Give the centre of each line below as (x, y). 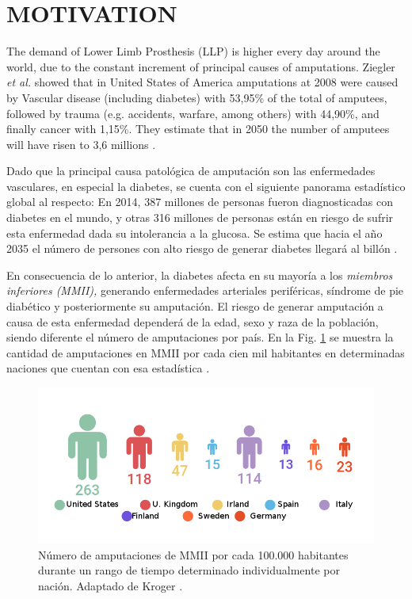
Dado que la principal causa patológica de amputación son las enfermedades (191, 171)
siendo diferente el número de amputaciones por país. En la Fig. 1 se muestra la (200, 337)
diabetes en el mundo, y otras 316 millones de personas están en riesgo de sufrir (200, 217)
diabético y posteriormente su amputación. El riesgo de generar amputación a (195, 306)
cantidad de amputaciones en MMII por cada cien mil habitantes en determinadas (206, 352)
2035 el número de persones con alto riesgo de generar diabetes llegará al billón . (202, 248)
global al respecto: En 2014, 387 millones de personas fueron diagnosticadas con (200, 202)
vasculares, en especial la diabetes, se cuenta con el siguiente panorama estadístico (206, 186)
